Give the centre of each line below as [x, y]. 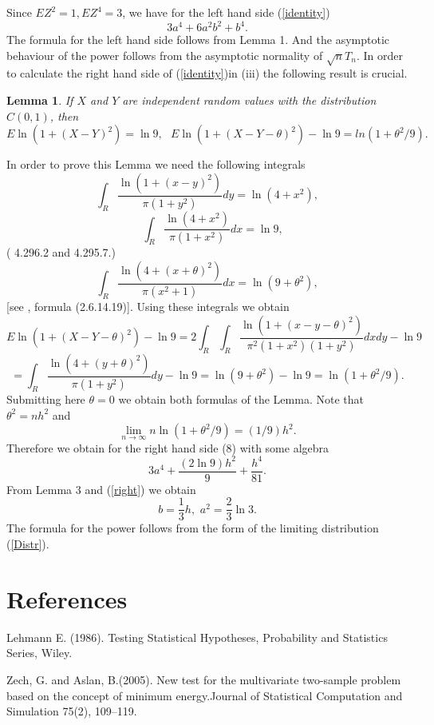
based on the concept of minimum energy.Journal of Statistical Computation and [205, 695]
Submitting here [46, 399]
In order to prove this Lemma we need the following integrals [156, 164]
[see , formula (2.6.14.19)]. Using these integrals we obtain [148, 307]
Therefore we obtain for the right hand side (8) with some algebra [168, 447]
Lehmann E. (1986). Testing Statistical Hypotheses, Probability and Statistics [197, 637]
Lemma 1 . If [40, 100]
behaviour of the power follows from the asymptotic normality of [165, 55]
